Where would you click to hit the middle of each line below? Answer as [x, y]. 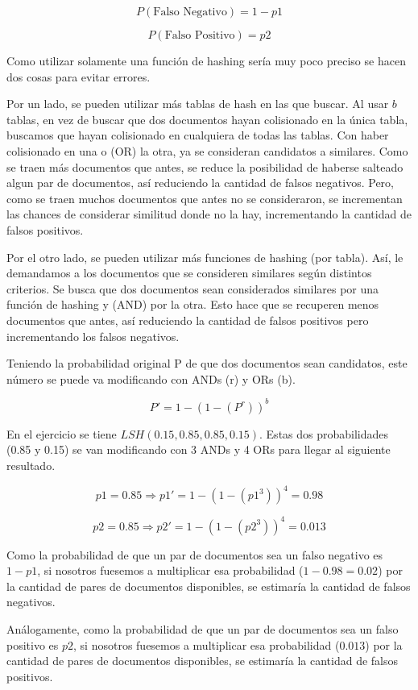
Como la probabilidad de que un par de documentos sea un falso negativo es [195, 554]
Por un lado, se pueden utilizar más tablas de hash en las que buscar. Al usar [198, 104]
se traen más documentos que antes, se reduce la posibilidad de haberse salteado [205, 166]
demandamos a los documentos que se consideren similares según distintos [189, 273]
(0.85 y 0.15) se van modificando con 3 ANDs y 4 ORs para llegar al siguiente [199, 449]
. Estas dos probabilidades [324, 433]
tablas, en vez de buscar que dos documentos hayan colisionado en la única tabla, [207, 119]
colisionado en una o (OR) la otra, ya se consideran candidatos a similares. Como [207, 150]
